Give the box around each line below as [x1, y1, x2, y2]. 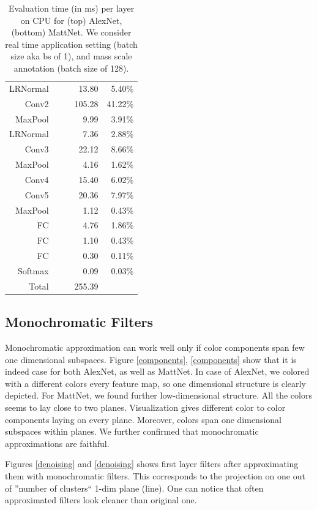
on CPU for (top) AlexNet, [20, 13, 122, 26]
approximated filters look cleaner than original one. [5, 493, 197, 506]
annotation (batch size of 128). [13, 61, 129, 74]
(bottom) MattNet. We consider [11, 26, 132, 39]
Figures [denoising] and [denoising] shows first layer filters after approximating [5, 457, 299, 470]
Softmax [18, 264, 49, 277]
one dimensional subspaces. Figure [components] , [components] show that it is [5, 353, 297, 366]
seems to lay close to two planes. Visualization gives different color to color [5, 401, 286, 414]
